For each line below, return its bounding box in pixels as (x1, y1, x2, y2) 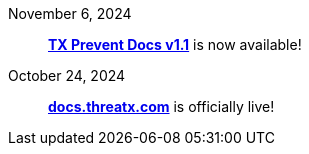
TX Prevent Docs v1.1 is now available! (48, 36, 302, 53)
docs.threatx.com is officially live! (48, 98, 275, 115)
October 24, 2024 (8, 67, 126, 84)
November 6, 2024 (8, 5, 132, 22)
